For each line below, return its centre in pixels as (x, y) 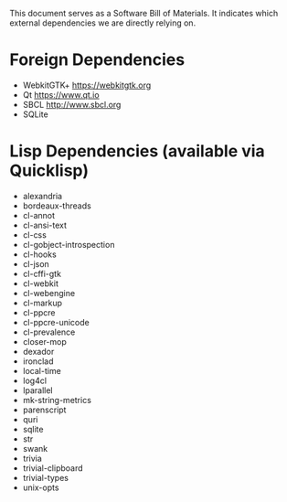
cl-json (36, 263)
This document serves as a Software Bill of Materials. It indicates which (144, 13)
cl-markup (42, 303)
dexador (38, 351)
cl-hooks (39, 254)
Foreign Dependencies (97, 60)
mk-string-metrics (57, 400)
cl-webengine (49, 293)
